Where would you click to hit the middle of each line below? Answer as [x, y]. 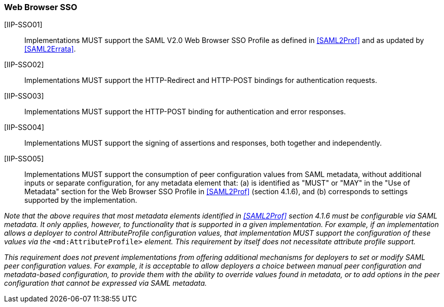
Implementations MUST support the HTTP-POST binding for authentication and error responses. [185, 112]
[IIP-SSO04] [24, 127]
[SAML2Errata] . [50, 49]
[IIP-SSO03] [24, 96]
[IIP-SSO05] [24, 159]
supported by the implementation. [81, 200]
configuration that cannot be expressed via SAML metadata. [106, 283]
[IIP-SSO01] [23, 25]
